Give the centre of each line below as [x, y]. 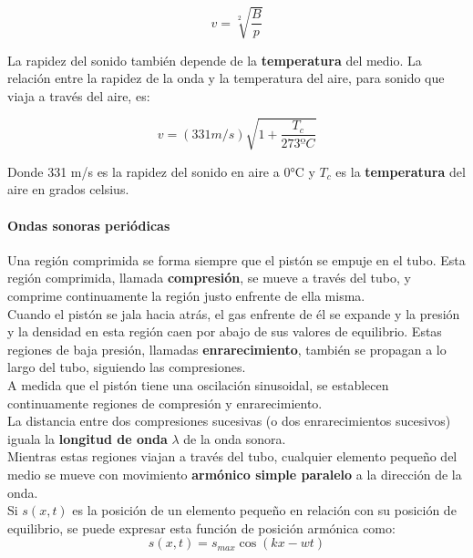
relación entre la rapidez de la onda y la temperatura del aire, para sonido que [226, 78]
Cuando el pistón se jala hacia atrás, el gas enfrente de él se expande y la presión [234, 313]
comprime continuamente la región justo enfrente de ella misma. [186, 296]
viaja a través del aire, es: [79, 95]
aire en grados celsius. [68, 189]
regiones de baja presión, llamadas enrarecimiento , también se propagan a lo [227, 349]
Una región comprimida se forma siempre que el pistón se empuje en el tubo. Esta [236, 259]
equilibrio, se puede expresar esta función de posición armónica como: [201, 527]
